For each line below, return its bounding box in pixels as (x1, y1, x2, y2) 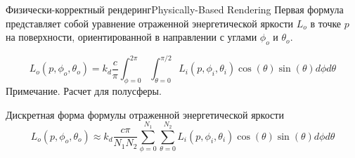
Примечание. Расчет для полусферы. (6, 84, 162, 98)
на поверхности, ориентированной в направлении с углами (6, 29, 257, 44)
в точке (310, 15, 342, 30)
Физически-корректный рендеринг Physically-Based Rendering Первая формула (6, 2, 344, 16)
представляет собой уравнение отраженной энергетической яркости (6, 15, 294, 30)
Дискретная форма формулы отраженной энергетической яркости (6, 107, 284, 121)
